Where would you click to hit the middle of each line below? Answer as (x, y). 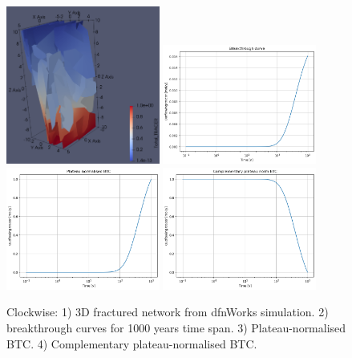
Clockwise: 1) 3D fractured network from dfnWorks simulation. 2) (168, 312)
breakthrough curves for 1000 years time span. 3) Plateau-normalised (176, 327)
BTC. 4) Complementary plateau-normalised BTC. (132, 343)
